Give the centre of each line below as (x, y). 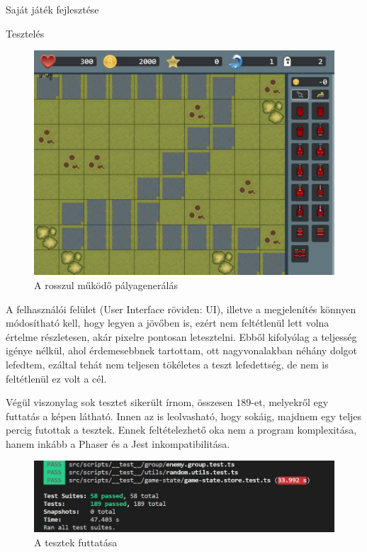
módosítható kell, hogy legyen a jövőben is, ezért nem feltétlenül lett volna (168, 323)
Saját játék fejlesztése (52, 9)
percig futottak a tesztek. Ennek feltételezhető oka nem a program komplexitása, (181, 430)
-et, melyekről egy (290, 402)
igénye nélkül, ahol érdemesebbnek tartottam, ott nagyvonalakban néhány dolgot (182, 350)
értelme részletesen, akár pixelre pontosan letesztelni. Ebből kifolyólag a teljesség (181, 336)
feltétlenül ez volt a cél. (56, 378)
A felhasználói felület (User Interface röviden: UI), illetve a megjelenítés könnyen (181, 309)
